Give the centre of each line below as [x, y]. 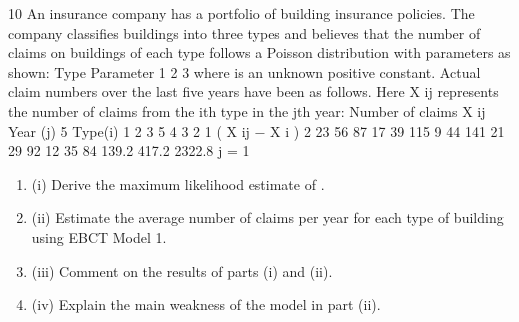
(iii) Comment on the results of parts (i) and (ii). [182, 270]
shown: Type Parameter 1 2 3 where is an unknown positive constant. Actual [244, 71]
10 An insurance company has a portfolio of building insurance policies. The [241, 13]
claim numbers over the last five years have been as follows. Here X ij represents [253, 91]
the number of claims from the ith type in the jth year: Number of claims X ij [247, 110]
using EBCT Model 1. [99, 236]
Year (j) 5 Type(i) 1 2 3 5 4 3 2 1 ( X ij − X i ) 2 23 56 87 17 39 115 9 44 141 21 [256, 130]
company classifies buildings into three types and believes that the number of [244, 32]
